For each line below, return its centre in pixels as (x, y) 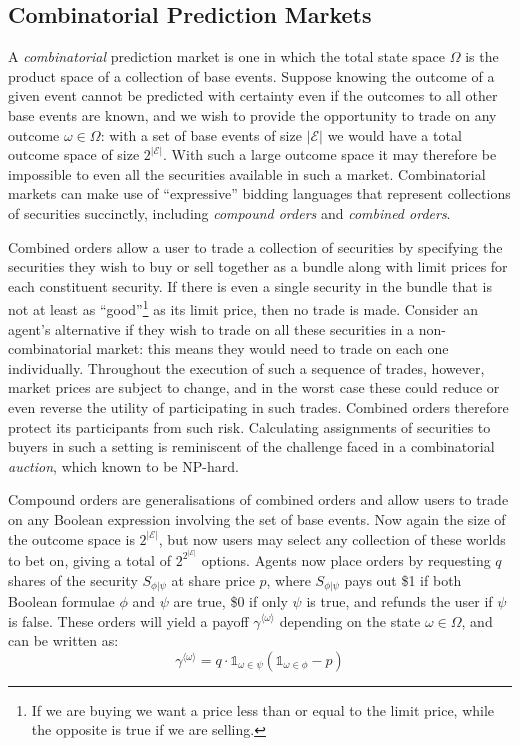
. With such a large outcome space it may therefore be (330, 154)
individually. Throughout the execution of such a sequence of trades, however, (246, 367)
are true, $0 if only (230, 600)
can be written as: (63, 640)
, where (288, 579)
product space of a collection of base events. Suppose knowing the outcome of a (251, 75)
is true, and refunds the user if (399, 600)
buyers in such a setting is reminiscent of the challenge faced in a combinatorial (251, 446)
